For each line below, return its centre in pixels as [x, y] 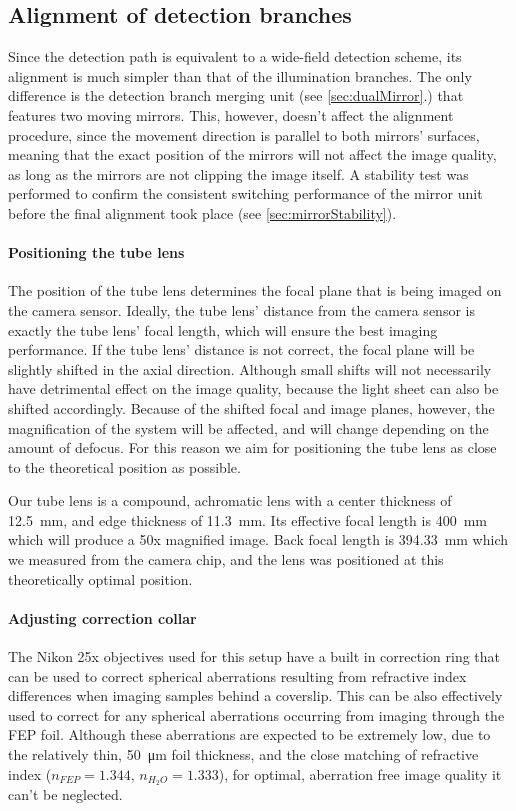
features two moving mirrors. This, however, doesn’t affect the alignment [231, 114]
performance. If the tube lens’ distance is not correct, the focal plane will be [241, 349]
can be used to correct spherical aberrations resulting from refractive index [237, 675]
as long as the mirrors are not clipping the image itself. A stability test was [238, 173]
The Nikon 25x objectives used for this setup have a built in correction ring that [254, 656]
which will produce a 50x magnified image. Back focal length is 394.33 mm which [258, 539]
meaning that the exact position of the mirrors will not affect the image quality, [252, 154]
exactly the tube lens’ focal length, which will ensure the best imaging [223, 329]
